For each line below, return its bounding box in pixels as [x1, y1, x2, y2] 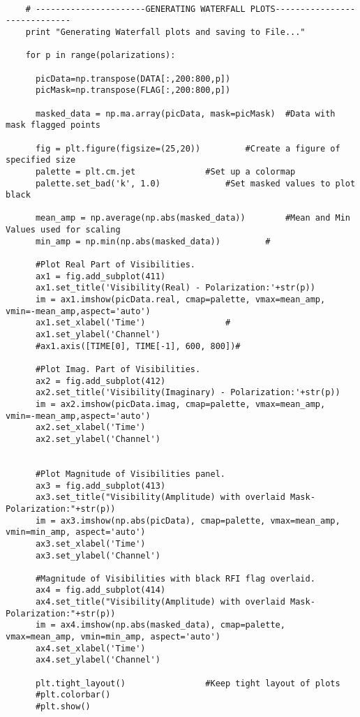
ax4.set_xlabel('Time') [35, 643, 146, 653]
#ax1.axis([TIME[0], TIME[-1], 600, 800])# [35, 341, 241, 351]
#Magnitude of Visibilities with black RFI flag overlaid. [35, 573, 315, 584]
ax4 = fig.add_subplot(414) [35, 585, 166, 596]
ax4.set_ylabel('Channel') [35, 655, 160, 665]
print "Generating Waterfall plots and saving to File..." [25, 27, 306, 37]
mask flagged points [6, 120, 101, 131]
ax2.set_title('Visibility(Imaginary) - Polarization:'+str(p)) [35, 387, 340, 398]
